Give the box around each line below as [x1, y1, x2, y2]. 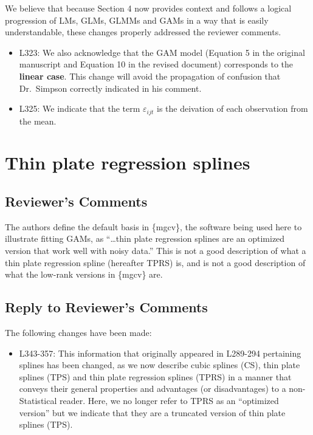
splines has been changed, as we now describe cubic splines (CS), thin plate [19, 358, 300, 371]
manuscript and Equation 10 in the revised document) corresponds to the [19, 58, 294, 70]
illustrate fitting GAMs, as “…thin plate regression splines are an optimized [5, 232, 285, 245]
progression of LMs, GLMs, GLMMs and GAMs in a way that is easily [5, 13, 269, 26]
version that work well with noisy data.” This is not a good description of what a [5, 244, 306, 256]
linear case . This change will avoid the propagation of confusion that [19, 69, 281, 82]
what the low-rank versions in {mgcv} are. [5, 268, 163, 281]
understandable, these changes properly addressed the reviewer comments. [5, 26, 281, 38]
